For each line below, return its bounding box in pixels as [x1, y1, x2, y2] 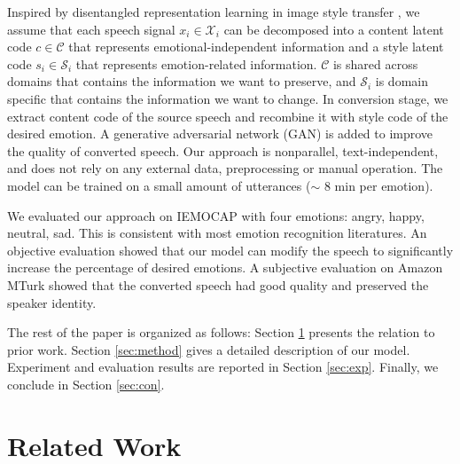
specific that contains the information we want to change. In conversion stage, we [7, 89, 448, 107]
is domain [375, 72, 428, 90]
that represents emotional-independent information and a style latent [68, 37, 444, 56]
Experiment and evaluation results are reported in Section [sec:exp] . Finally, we [7, 358, 439, 376]
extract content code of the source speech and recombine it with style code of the [7, 106, 448, 125]
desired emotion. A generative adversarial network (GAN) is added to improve [7, 124, 433, 143]
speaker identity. [7, 293, 97, 311]
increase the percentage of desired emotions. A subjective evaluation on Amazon [7, 258, 443, 277]
